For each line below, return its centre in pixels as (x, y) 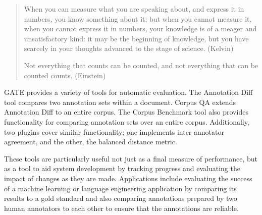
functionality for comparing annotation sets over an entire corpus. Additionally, (127, 121)
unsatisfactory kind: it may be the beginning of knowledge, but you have (136, 38)
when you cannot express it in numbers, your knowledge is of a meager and (140, 29)
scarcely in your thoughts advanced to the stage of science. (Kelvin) (129, 48)
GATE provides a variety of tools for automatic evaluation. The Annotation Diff (128, 92)
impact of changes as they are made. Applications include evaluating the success (128, 178)
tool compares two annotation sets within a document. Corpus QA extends (120, 102)
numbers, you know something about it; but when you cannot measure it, (138, 18)
